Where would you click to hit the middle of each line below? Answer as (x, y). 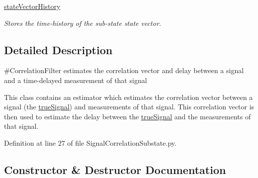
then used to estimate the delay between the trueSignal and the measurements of (128, 116)
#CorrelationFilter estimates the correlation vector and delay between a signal (124, 70)
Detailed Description (58, 49)
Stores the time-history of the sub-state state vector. (83, 23)
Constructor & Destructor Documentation (115, 169)
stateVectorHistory (32, 6)
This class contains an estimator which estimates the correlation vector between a (129, 97)
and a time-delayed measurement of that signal (76, 80)
